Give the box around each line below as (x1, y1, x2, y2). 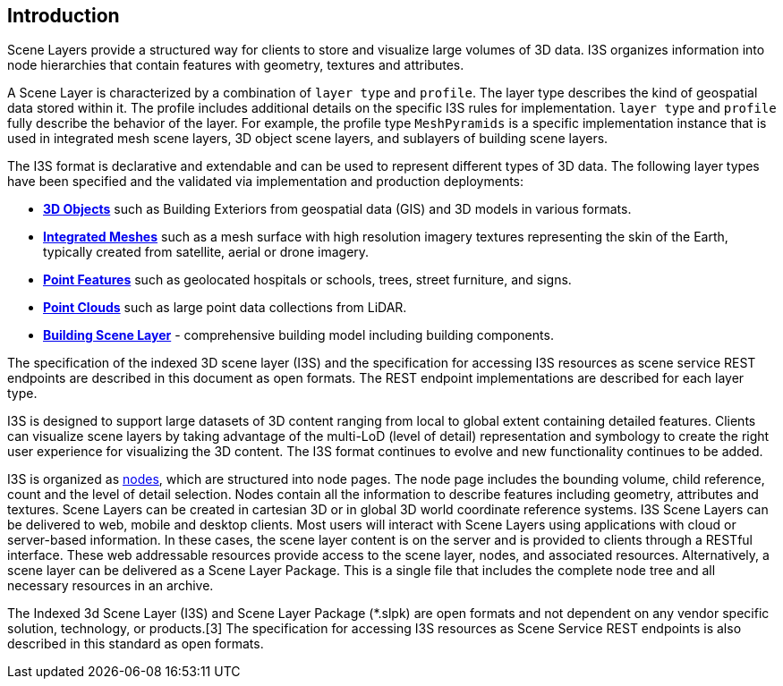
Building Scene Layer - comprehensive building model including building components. (43, 327, 554, 343)
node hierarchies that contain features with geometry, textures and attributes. (7, 57, 464, 73)
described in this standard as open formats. (7, 636, 264, 652)
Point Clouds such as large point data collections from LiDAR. (43, 300, 407, 316)
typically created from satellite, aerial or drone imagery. (43, 244, 370, 260)
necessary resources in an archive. (7, 578, 214, 594)
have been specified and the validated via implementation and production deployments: (7, 174, 524, 190)
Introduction (7, 4, 120, 27)
